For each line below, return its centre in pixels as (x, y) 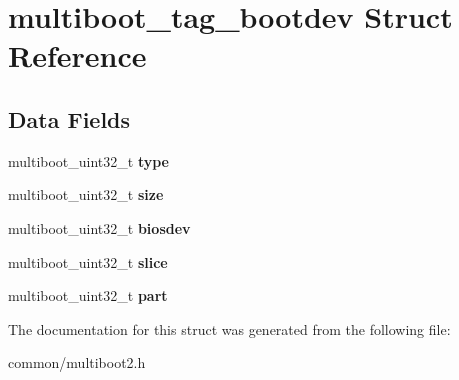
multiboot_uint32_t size (86, 194)
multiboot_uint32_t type (89, 160)
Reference (77, 55)
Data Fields (69, 118)
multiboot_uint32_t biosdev (99, 227)
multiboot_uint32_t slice (88, 261)
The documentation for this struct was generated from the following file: (229, 328)
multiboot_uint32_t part (88, 295)
